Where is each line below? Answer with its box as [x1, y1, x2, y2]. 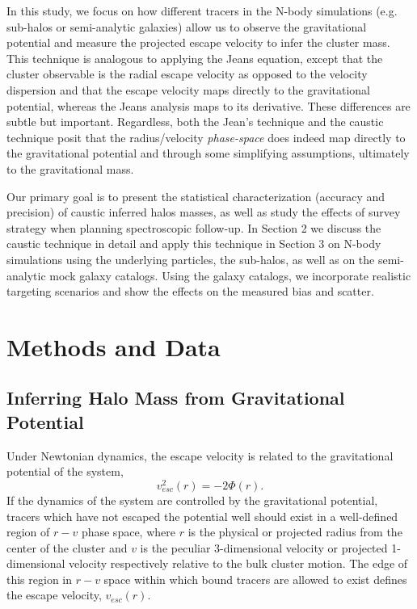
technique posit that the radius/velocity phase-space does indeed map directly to [6, 128, 406, 145]
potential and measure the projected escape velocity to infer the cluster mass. [6, 34, 390, 51]
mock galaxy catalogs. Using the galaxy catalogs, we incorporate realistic [49, 267, 411, 283]
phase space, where [81, 523, 175, 540]
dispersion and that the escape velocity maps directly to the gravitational [6, 81, 370, 98]
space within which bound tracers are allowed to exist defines [103, 570, 407, 587]
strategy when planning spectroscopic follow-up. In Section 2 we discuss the [6, 219, 381, 236]
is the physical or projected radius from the [187, 523, 402, 540]
